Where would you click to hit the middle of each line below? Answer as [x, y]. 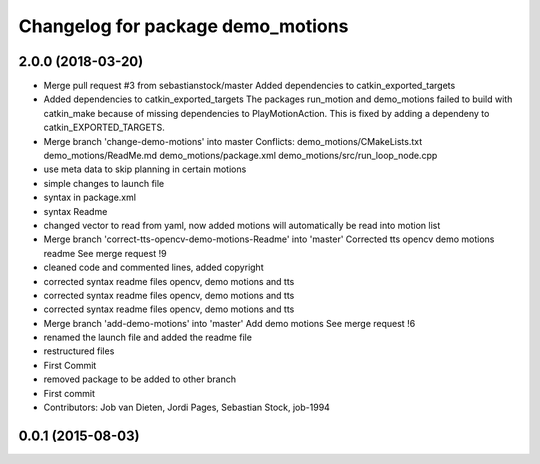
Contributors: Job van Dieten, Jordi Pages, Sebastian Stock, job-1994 [186, 407]
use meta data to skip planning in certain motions [145, 169]
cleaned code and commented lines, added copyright [153, 267]
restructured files [79, 351]
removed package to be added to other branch [140, 379]
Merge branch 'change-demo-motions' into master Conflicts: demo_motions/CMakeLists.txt [233, 141]
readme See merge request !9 [105, 253]
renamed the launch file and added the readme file [147, 337]
